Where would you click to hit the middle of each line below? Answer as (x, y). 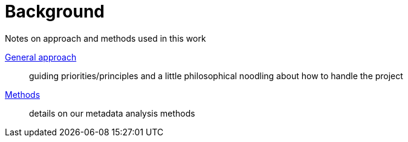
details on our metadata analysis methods (112, 113)
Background (55, 11)
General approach (41, 57)
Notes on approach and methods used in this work (105, 38)
